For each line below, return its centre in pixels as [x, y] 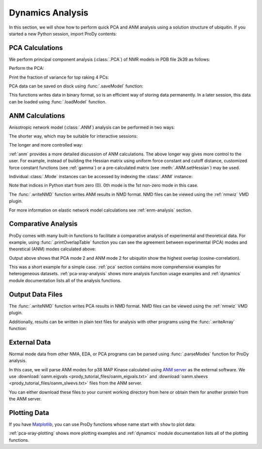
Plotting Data [29, 413]
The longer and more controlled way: [46, 145]
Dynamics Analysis [49, 13]
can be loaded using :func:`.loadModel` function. [58, 101]
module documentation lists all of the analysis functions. [65, 280]
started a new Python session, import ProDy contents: [63, 33]
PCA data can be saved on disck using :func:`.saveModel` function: [76, 86]
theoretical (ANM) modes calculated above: [53, 249]
